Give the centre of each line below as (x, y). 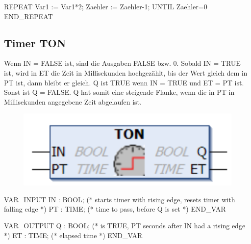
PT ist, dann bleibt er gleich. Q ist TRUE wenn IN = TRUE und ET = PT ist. (124, 82)
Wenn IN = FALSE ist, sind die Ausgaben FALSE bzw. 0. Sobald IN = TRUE (122, 63)
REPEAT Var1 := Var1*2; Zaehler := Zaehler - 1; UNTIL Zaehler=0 (106, 6)
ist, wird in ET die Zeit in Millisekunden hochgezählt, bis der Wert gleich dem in (126, 72)
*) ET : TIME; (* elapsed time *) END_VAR (73, 235)
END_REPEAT (28, 16)
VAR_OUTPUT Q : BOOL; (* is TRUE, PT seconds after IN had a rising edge (125, 225)
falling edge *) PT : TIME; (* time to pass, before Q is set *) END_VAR (115, 209)
